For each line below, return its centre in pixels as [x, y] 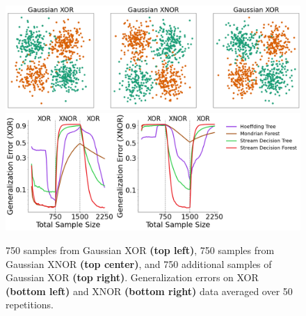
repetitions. [30, 305]
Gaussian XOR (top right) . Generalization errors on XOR [132, 277]
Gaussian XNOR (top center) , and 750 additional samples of [139, 263]
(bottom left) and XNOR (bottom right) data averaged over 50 [149, 291]
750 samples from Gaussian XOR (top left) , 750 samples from [140, 250]
